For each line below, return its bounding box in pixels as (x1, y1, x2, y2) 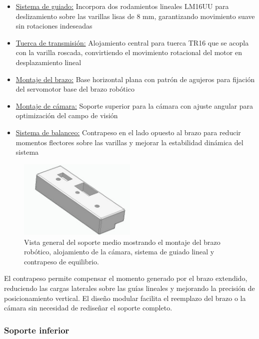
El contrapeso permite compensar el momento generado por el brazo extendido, (4, 273, 247, 283)
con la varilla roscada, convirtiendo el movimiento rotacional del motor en (15, 47, 242, 58)
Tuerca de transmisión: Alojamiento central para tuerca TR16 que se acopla (15, 37, 249, 48)
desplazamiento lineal (15, 57, 81, 67)
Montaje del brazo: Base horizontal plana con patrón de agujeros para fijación (15, 74, 255, 84)
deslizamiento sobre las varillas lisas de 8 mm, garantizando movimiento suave (15, 11, 255, 21)
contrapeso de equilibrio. (24, 256, 99, 266)
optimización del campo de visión (15, 110, 118, 121)
